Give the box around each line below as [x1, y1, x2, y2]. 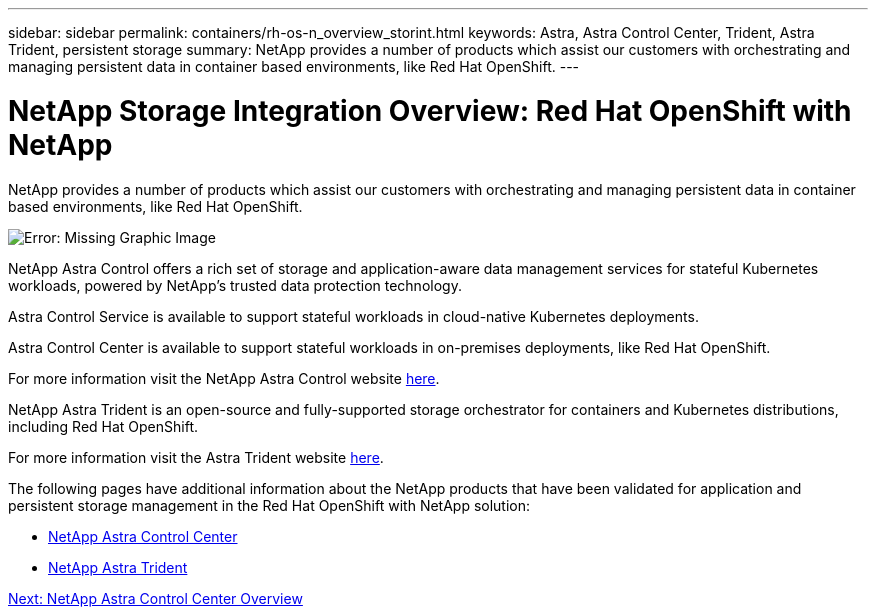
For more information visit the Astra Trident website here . [8, 448, 384, 466]
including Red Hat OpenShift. [8, 417, 199, 435]
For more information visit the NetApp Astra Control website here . [8, 369, 440, 387]
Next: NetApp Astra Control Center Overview [8, 589, 303, 607]
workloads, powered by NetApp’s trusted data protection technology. [8, 276, 462, 294]
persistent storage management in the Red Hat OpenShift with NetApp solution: [8, 496, 531, 514]
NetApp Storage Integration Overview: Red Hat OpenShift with [8, 93, 852, 128]
